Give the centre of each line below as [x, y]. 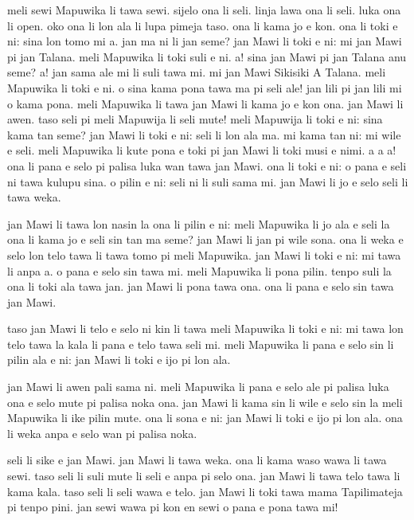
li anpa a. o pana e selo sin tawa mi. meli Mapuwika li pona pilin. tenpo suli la [199, 270]
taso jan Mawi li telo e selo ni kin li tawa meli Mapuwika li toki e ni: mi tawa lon [205, 328]
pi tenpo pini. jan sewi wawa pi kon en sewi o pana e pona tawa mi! [173, 507]
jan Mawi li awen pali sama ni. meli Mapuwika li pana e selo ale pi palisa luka [198, 387]
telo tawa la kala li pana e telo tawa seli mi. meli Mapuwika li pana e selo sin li [201, 344]
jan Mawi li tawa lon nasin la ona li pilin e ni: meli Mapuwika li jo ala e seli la [199, 223]
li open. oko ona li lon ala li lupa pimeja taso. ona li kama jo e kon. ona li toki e [203, 25]
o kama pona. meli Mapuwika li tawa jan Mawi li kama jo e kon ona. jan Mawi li [205, 103]
